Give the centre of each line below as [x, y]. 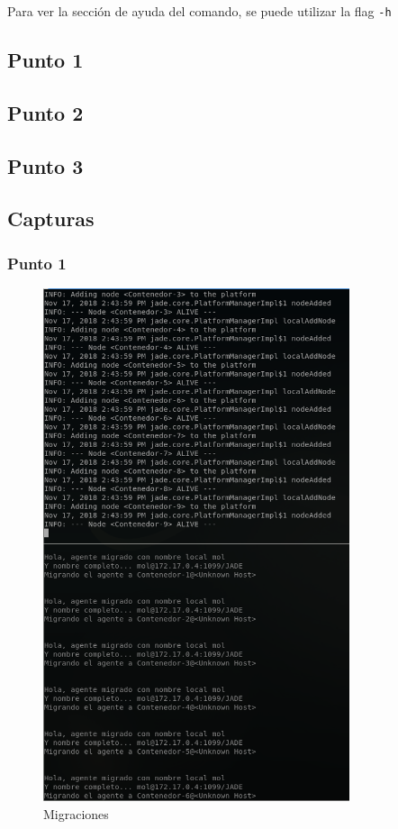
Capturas [51, 219]
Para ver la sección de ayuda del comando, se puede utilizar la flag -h [199, 11]
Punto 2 [45, 112]
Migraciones [76, 813]
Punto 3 [45, 165]
